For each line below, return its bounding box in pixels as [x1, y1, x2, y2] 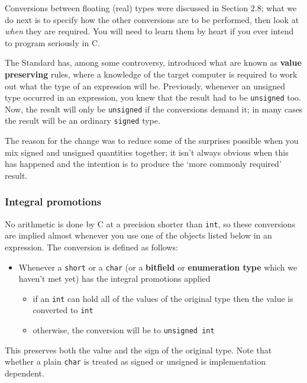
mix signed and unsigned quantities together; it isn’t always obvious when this [5, 146, 289, 158]
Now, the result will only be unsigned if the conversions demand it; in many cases [5, 102, 303, 115]
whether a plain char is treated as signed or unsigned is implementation [5, 355, 266, 368]
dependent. [5, 367, 44, 379]
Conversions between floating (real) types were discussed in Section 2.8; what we [5, 2, 297, 14]
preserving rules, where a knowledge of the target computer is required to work [5, 67, 298, 80]
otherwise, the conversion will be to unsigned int [33, 324, 215, 336]
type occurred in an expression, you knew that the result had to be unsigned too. [5, 91, 302, 104]
